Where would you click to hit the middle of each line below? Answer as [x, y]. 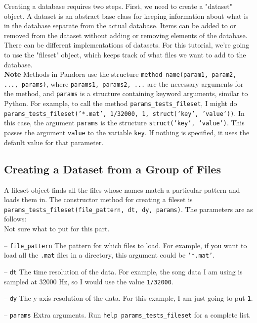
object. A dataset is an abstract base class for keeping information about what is [126, 16]
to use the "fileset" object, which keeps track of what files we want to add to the [125, 54]
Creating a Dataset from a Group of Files [112, 169]
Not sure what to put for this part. [57, 228]
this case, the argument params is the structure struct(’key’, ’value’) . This [124, 123]
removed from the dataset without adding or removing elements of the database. [126, 35]
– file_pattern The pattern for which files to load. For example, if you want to [126, 245]
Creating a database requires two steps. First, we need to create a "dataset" [118, 6]
